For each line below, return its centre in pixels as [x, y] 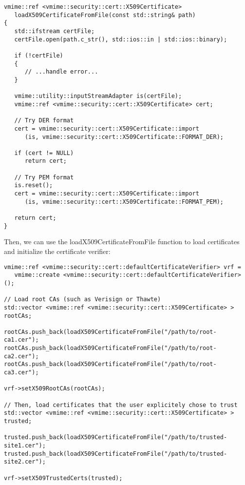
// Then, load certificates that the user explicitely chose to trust [121, 405]
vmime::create [37, 275]
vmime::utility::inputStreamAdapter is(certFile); [98, 96]
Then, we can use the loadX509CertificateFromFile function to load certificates [122, 242]
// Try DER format [44, 121]
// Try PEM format [44, 177]
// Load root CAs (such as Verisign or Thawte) [83, 300]
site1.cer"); [25, 446]
